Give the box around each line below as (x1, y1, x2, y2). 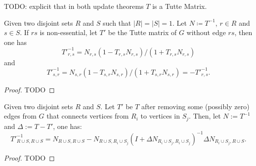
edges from (4, 111, 37, 121)
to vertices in (140, 111, 180, 121)
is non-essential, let (40, 27, 97, 38)
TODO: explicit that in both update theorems (4, 1, 144, 11)
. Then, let (189, 111, 221, 121)
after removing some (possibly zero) (141, 101, 250, 111)
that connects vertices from (46, 111, 129, 121)
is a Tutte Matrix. (152, 1, 207, 11)
